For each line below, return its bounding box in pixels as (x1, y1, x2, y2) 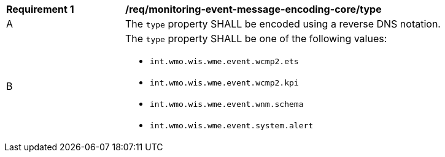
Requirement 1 (6, 3, 74, 15)
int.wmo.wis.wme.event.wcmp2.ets (150, 57, 299, 66)
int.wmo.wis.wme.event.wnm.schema (150, 100, 304, 109)
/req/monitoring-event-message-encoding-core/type (125, 3, 382, 15)
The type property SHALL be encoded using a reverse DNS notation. (125, 18, 441, 30)
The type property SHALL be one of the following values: (125, 32, 387, 45)
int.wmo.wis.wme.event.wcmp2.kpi (150, 78, 299, 87)
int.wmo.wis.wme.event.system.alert (150, 121, 314, 130)
